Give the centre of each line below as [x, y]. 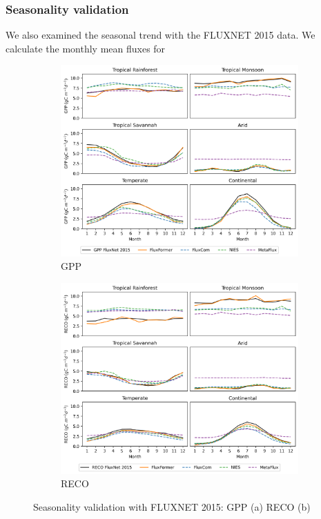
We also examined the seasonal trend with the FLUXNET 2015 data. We [160, 35]
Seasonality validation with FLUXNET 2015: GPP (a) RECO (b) [172, 507]
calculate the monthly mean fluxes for [86, 48]
